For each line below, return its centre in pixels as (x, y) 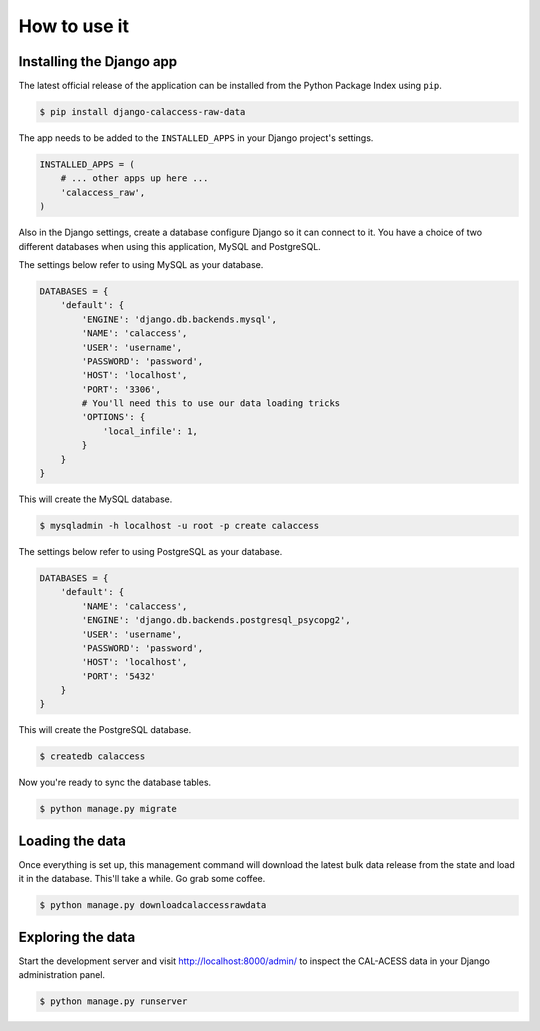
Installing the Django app (98, 61)
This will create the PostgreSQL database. (105, 730)
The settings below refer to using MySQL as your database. (141, 264)
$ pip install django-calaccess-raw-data (142, 112)
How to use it (74, 26)
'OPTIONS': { (113, 417)
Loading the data (72, 840)
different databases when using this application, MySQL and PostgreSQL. (170, 246)
